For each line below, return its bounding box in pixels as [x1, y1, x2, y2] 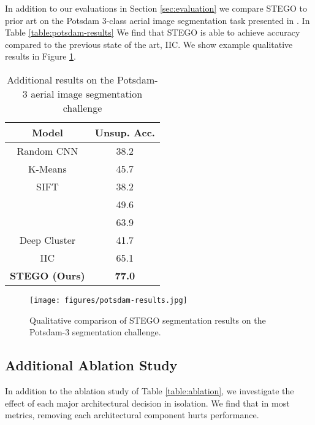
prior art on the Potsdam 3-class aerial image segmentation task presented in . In [5, 14, 310, 26]
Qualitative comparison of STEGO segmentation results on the [29, 313, 266, 326]
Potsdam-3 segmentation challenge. [29, 326, 161, 338]
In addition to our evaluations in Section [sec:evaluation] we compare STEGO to [5, 2, 307, 14]
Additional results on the [7, 72, 114, 87]
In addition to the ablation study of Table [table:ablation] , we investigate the [5, 384, 294, 397]
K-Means [28, 161, 67, 176]
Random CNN [17, 143, 78, 158]
